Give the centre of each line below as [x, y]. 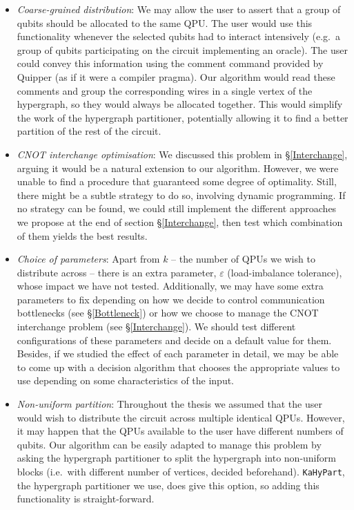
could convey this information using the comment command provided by [170, 63]
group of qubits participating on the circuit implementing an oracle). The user [182, 49]
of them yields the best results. [82, 235]
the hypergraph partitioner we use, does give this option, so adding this [168, 485]
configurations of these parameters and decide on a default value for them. [174, 340]
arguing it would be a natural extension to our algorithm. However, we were [178, 168]
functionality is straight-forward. [86, 499]
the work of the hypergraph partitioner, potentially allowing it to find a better [183, 117]
